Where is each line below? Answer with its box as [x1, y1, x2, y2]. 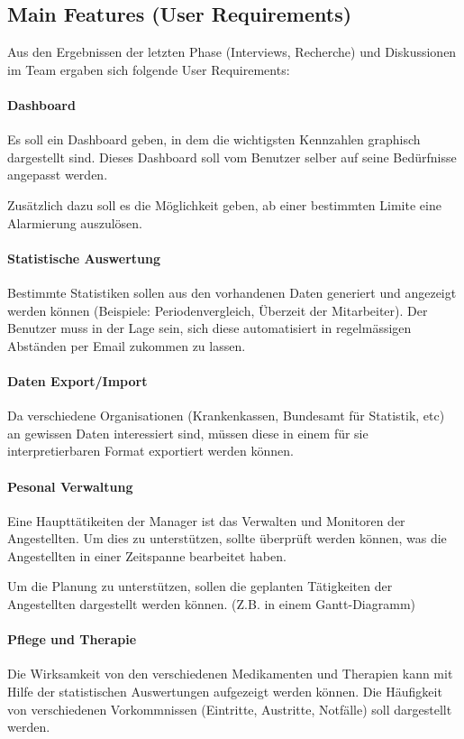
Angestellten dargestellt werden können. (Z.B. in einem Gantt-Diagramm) [7, 595, 416, 614]
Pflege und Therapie [7, 630, 137, 649]
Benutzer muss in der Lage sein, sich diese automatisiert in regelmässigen [7, 319, 412, 337]
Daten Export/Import [7, 371, 148, 390]
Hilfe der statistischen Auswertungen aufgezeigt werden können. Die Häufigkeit [7, 682, 442, 701]
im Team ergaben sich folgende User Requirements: [7, 60, 290, 79]
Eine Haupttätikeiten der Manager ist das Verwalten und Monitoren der [7, 511, 405, 530]
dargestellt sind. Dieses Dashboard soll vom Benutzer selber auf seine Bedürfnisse [7, 147, 457, 166]
